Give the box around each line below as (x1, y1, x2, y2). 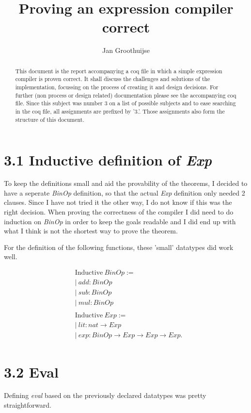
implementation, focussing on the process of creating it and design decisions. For (15, 83, 219, 91)
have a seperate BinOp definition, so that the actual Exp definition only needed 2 (4, 187, 245, 198)
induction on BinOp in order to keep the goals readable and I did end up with (4, 216, 236, 226)
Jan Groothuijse (102, 45, 150, 55)
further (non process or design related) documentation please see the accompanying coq (15, 91, 236, 99)
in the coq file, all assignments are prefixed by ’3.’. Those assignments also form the (15, 107, 225, 115)
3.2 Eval (4, 362, 59, 382)
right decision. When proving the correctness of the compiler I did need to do (4, 207, 234, 217)
